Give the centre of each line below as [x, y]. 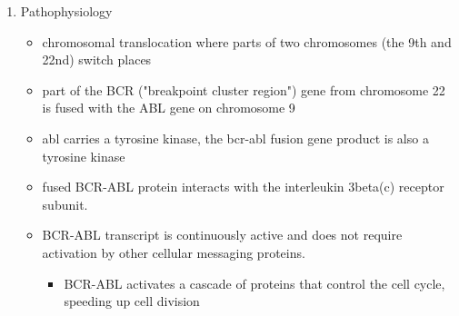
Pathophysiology [66, 11]
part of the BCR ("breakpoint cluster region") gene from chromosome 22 [244, 89]
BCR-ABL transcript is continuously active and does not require [222, 235]
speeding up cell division [132, 301]
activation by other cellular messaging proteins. [174, 252]
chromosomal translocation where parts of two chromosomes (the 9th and [247, 41]
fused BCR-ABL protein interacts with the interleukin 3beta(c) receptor [243, 187]
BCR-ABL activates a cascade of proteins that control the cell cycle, [254, 283]
